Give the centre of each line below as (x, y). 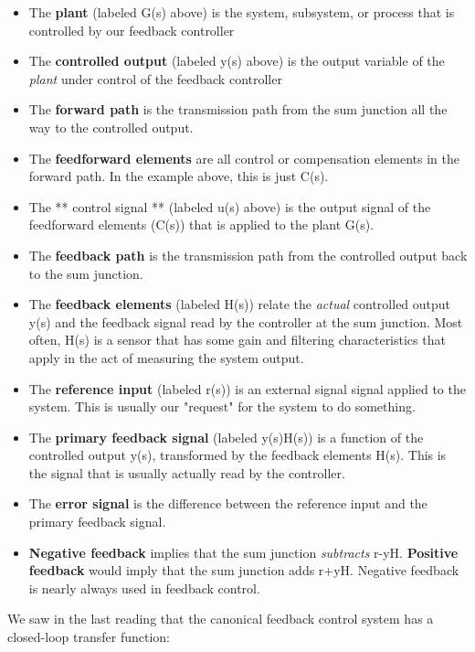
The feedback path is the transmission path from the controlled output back (248, 255)
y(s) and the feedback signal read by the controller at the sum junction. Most (246, 321)
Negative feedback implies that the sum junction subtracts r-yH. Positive (243, 552)
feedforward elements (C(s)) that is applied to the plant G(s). (201, 224)
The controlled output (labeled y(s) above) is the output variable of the (237, 61)
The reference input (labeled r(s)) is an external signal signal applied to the (247, 388)
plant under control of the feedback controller (155, 78)
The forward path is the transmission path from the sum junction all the (238, 109)
